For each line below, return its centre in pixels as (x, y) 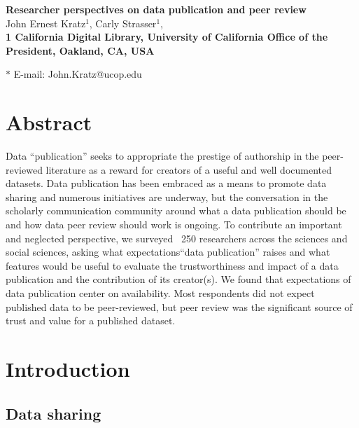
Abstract (49, 122)
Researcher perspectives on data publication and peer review (156, 9)
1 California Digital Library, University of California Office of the (167, 37)
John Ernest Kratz (46, 23)
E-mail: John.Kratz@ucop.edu (78, 74)
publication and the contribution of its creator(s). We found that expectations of (178, 279)
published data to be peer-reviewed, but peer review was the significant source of (179, 306)
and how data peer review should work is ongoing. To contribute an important (174, 225)
